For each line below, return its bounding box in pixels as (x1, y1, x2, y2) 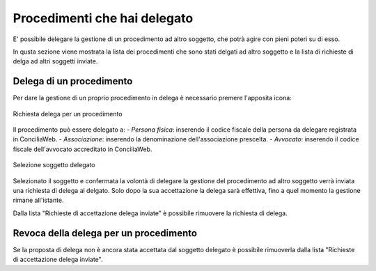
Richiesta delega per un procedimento (13, 109, 123, 118)
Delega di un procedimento (13, 75, 133, 87)
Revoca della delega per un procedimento (13, 227, 198, 239)
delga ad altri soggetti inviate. (13, 57, 98, 65)
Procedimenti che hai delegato (13, 10, 194, 26)
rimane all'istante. (13, 196, 64, 205)
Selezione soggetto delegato (13, 161, 95, 169)
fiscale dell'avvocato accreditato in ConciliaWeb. (13, 145, 152, 153)
